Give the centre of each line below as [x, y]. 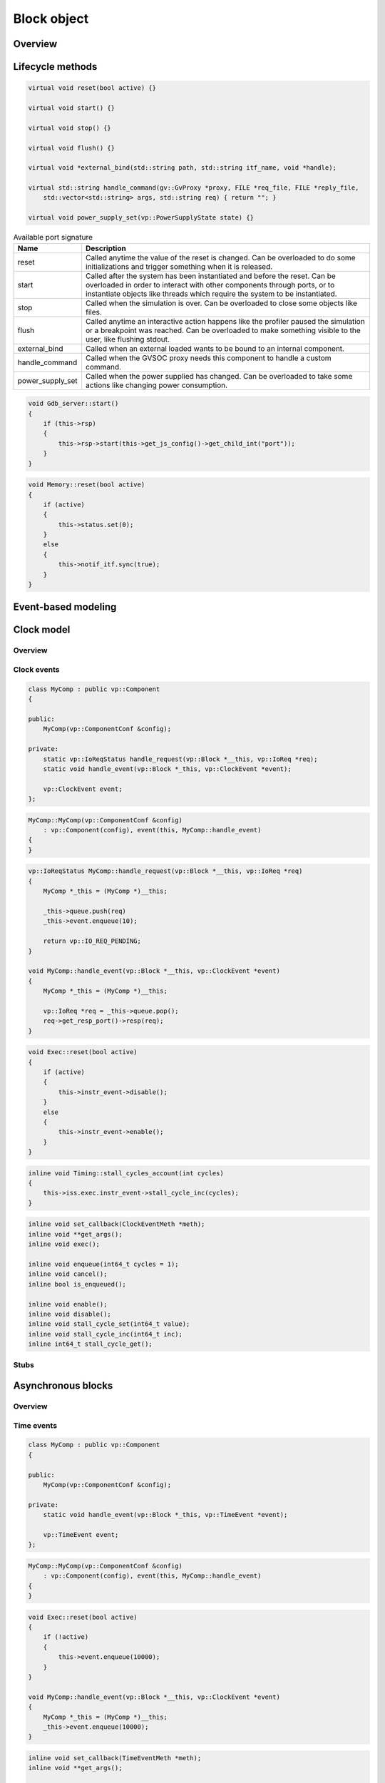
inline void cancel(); [68, 1274]
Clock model [42, 630]
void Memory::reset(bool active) [87, 485]
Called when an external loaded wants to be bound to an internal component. [215, 348]
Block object [51, 19]
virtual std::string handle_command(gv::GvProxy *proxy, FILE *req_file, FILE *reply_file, [194, 188]
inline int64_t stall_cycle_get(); [90, 1344]
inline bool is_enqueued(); [77, 1284]
